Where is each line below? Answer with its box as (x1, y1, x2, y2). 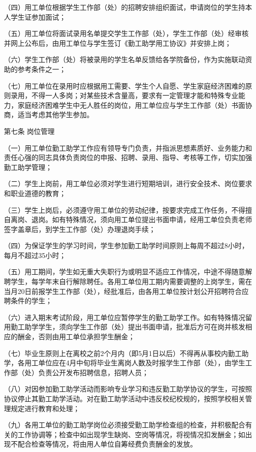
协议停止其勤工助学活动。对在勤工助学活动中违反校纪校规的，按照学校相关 (4, 393, 245, 403)
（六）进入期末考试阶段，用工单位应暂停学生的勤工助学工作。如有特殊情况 (4, 312, 245, 322)
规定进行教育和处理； (10, 403, 80, 413)
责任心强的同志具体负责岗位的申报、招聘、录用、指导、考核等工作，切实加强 (4, 152, 252, 162)
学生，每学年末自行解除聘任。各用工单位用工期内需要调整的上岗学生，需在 (10, 276, 252, 287)
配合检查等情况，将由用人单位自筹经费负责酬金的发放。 (17, 439, 197, 449)
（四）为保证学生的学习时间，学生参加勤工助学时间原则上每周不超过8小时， (4, 240, 249, 251)
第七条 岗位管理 (4, 126, 55, 136)
